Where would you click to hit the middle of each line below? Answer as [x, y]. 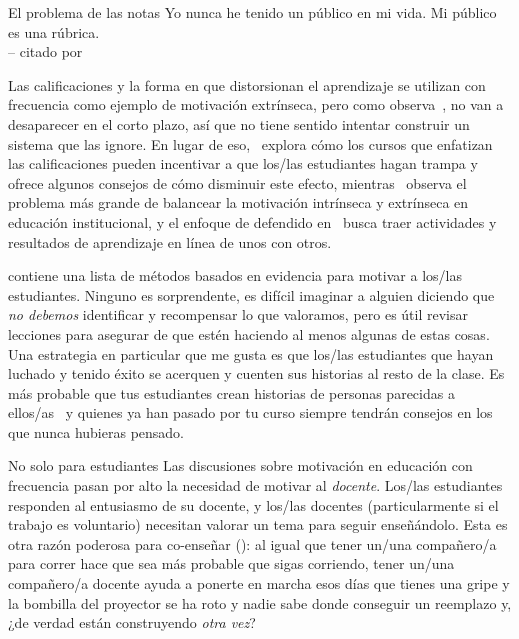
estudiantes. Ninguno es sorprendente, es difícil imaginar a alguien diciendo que [251, 294]
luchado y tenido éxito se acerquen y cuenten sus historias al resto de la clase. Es [256, 373]
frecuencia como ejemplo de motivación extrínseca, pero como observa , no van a [256, 104]
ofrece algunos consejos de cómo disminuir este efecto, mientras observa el [237, 182]
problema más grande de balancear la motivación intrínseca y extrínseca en [238, 202]
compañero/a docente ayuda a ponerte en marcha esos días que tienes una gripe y [259, 583]
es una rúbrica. [54, 31]
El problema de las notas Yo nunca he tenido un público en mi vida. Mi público [252, 12]
